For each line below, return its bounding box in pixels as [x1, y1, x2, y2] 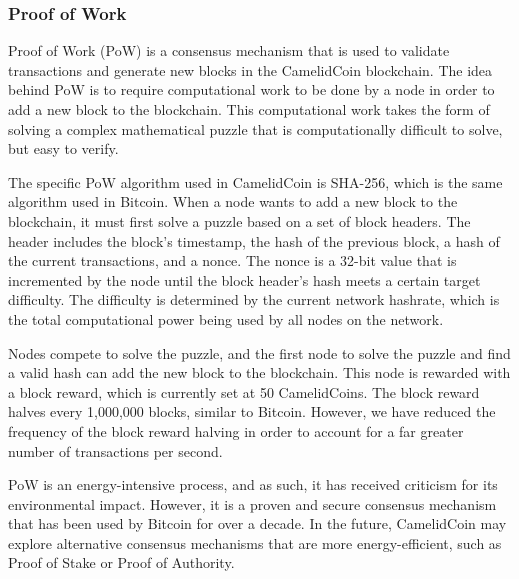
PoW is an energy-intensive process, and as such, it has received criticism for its [8, 474, 498, 495]
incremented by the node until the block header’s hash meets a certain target [8, 269, 481, 290]
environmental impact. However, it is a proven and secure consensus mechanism [8, 493, 497, 514]
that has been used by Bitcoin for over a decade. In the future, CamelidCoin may [8, 513, 507, 534]
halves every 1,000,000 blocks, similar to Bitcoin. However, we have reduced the [8, 401, 496, 422]
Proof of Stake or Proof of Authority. [8, 552, 235, 573]
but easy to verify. [8, 138, 119, 159]
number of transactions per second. [8, 440, 223, 461]
